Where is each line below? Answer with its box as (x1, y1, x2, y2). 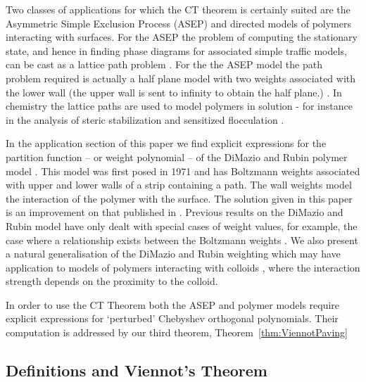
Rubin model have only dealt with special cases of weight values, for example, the (6, 218, 358, 233)
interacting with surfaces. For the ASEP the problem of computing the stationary (6, 30, 358, 44)
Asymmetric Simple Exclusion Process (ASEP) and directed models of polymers (6, 15, 352, 30)
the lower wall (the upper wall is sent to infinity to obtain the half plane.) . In (6, 84, 342, 99)
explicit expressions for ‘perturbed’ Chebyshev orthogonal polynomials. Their (6, 311, 339, 326)
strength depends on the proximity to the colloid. (6, 274, 218, 288)
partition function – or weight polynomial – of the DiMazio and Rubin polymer (6, 149, 348, 164)
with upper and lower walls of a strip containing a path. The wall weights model (6, 177, 352, 192)
